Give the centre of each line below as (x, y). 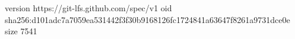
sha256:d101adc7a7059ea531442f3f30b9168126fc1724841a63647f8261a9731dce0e (147, 19)
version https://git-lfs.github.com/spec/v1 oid (88, 8)
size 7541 (21, 31)
